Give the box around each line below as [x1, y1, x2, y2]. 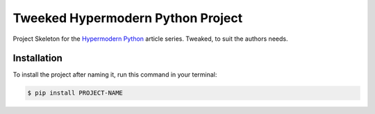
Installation [12, 53, 62, 64]
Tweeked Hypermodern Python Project [12, 10, 243, 26]
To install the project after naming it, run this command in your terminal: [12, 70, 217, 79]
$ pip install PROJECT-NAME [27, 89, 123, 97]
